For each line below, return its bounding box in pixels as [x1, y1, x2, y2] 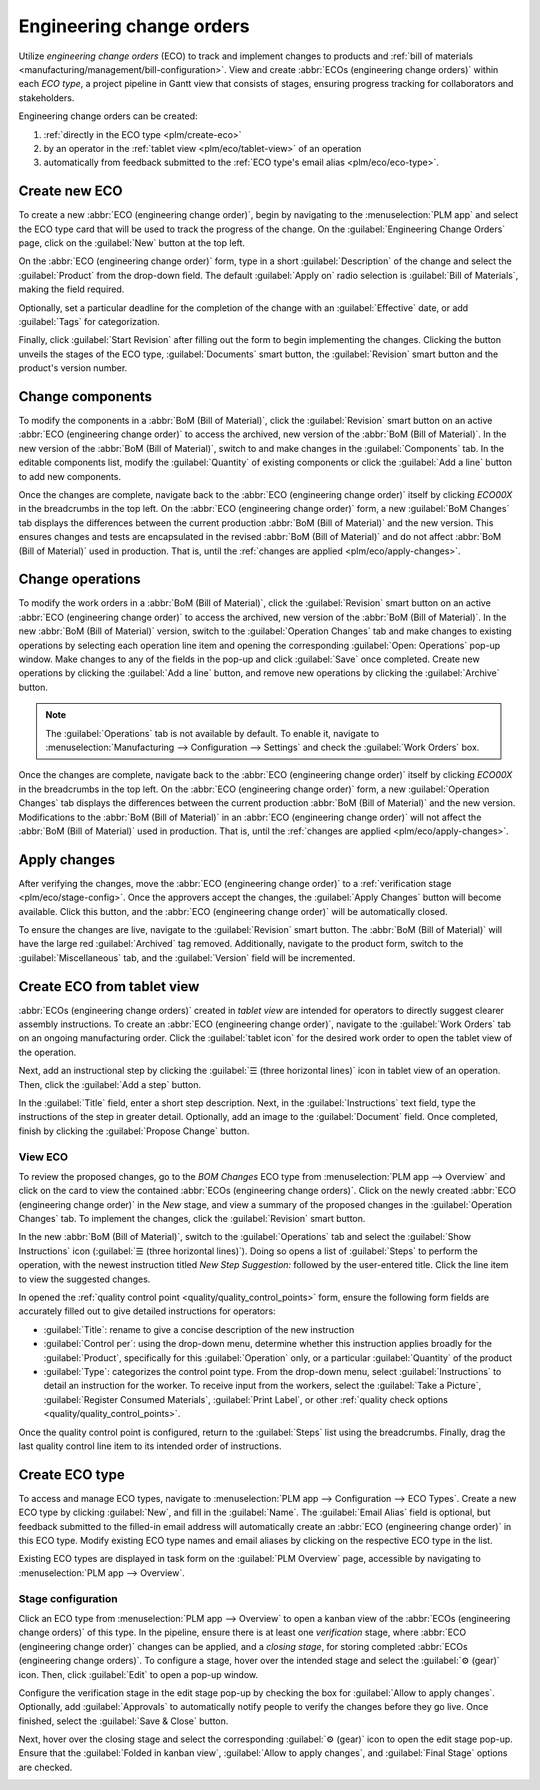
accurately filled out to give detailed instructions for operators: [18, 1305, 276, 1317]
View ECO [18, 1150, 69, 1164]
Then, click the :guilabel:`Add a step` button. [18, 1078, 202, 1090]
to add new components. [18, 470, 122, 482]
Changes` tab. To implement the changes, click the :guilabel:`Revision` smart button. [18, 1213, 366, 1225]
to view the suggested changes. [18, 1273, 151, 1285]
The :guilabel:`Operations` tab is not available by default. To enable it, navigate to [45, 727, 380, 739]
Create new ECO [18, 183, 124, 200]
